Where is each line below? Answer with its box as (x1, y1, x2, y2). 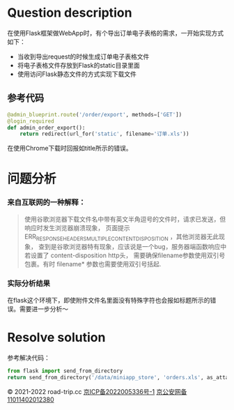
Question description (7, 5, 132, 21)
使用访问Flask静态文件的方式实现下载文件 (17, 70, 137, 78)
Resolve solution (7, 330, 106, 346)
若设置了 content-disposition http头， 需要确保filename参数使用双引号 (24, 251, 226, 259)
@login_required (7, 117, 54, 125)
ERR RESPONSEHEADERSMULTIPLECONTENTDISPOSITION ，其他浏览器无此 (24, 232, 219, 242)
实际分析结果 (7, 279, 51, 289)
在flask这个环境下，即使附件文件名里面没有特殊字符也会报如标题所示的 (7, 296, 210, 304)
